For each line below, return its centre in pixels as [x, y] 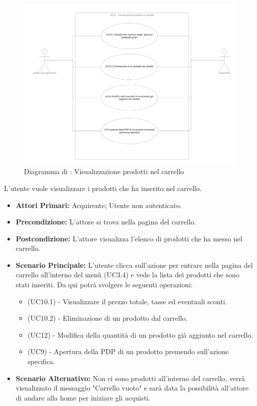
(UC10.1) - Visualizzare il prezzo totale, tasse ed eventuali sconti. [127, 301]
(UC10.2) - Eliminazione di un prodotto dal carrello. [108, 318]
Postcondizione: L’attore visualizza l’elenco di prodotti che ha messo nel [129, 238]
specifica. [41, 361]
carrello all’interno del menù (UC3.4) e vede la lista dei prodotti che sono [128, 275]
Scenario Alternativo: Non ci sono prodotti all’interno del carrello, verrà [130, 378]
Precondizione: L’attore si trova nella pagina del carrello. [106, 222]
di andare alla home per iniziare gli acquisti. [83, 397]
